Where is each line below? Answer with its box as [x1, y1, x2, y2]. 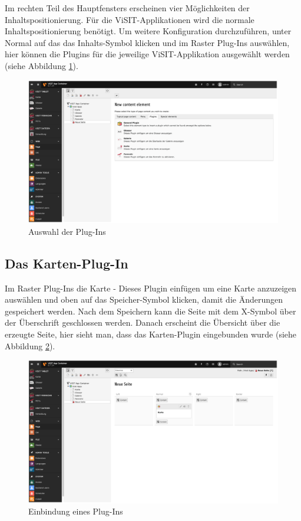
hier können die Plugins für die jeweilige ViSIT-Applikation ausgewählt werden [5, 48, 290, 60]
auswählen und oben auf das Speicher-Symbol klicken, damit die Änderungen [5, 293, 283, 306]
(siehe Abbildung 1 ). [5, 59, 78, 71]
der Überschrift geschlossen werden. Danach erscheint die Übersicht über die [5, 316, 280, 329]
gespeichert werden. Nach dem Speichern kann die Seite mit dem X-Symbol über [5, 304, 296, 317]
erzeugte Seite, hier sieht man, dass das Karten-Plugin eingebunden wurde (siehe [5, 327, 297, 340]
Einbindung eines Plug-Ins [28, 505, 123, 517]
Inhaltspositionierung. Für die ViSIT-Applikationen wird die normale [5, 13, 254, 25]
